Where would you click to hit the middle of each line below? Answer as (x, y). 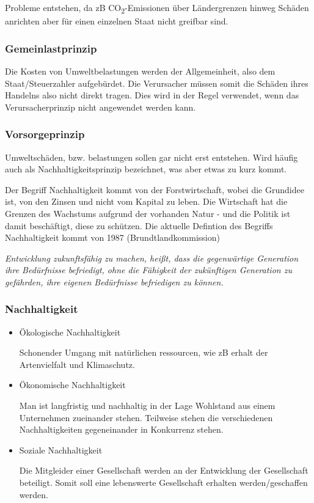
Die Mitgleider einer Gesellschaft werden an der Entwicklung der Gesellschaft (164, 470)
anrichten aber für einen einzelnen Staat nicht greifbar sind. (117, 21)
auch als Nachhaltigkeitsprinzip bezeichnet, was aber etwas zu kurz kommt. (146, 169)
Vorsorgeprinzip (45, 134)
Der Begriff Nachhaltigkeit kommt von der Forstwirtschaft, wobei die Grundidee (155, 189)
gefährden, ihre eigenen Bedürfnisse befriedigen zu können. (114, 281)
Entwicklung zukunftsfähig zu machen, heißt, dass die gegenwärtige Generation (152, 258)
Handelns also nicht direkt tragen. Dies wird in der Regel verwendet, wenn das (152, 95)
